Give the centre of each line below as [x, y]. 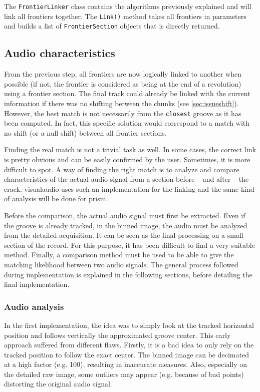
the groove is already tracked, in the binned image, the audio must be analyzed [126, 225]
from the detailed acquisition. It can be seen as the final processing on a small [124, 235]
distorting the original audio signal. [58, 384]
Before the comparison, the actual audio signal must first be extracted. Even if [125, 215]
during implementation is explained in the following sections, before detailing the [128, 274]
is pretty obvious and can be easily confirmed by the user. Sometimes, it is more [127, 159]
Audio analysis [34, 306]
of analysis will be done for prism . [56, 199]
